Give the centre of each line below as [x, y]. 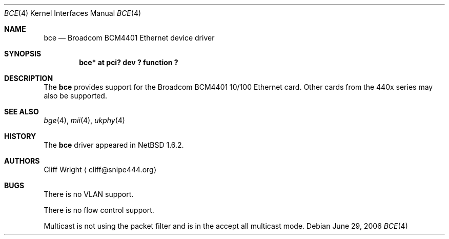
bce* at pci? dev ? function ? [129, 62]
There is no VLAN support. [89, 194]
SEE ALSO [22, 112]
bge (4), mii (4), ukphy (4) [84, 120]
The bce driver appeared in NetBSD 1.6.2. [114, 145]
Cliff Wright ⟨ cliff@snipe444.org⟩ [100, 170]
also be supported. [75, 96]
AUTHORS [22, 161]
